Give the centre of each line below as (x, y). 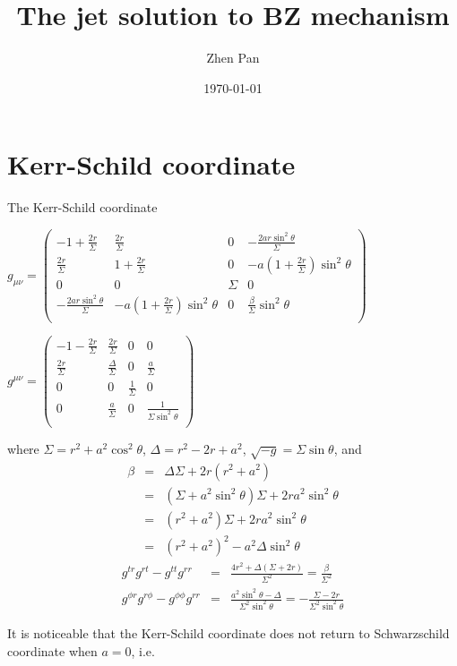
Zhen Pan (233, 58)
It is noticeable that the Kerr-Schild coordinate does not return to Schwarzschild (228, 632)
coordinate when (52, 650)
